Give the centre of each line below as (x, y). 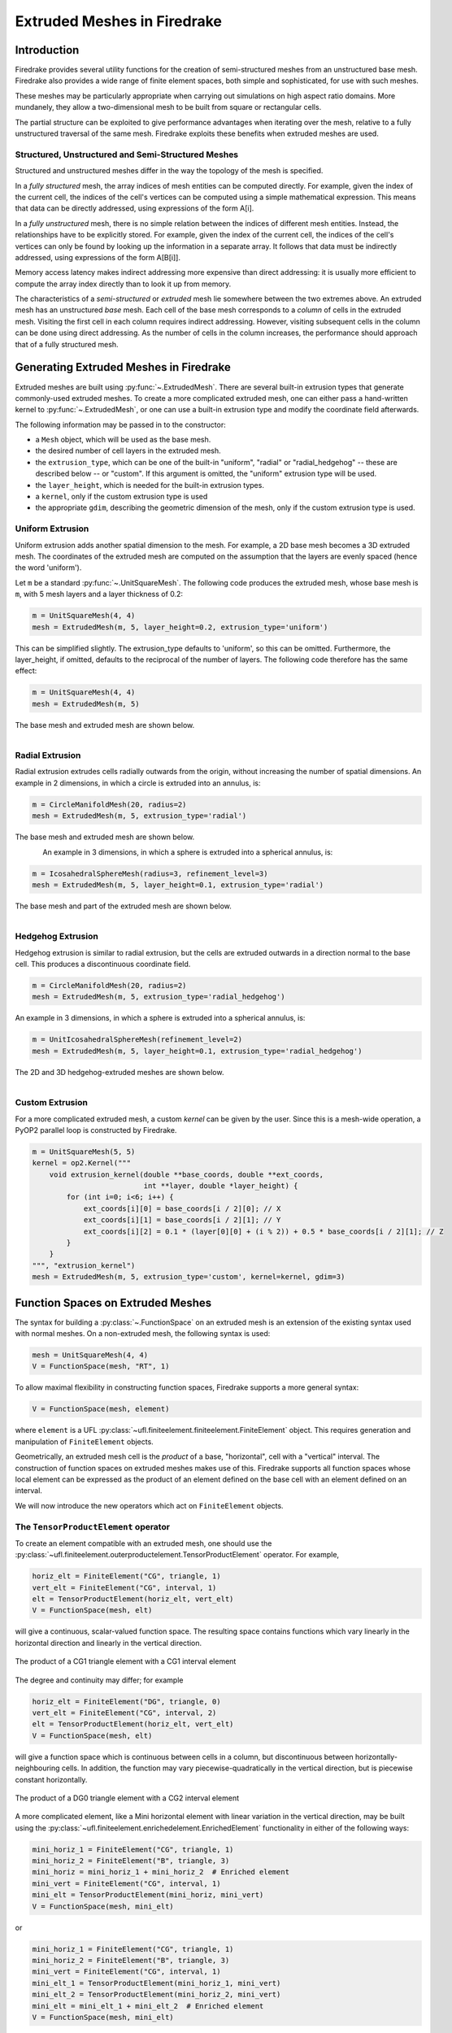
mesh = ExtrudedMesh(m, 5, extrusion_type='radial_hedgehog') (159, 997)
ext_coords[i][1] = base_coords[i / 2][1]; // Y (182, 1220)
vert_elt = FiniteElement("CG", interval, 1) (124, 1587)
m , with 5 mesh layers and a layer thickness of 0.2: (99, 594)
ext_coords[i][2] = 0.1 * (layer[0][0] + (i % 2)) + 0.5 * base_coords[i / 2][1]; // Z (263, 1231)
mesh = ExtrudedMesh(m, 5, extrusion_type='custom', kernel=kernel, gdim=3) (189, 1277)
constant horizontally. (51, 1779)
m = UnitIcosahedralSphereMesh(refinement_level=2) (137, 1040)
